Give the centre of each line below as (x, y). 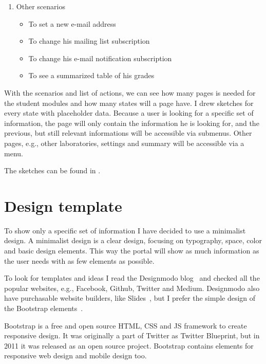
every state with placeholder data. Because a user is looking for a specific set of (129, 113)
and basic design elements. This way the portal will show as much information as (132, 251)
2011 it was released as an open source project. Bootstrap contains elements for (129, 345)
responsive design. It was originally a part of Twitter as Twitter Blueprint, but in (132, 335)
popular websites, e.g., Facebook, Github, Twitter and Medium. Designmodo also (132, 288)
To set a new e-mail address (72, 23)
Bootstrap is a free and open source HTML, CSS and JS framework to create (126, 325)
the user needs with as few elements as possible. (79, 260)
